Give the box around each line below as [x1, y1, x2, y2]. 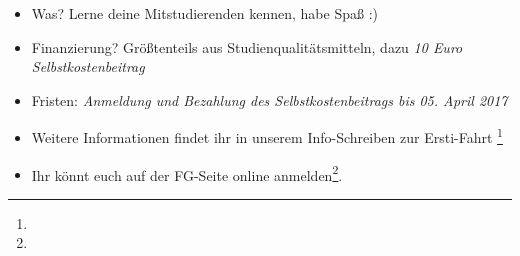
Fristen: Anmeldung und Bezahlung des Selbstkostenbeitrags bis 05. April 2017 [31, 89, 508, 110]
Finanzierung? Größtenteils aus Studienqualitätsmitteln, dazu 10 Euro [31, 36, 463, 57]
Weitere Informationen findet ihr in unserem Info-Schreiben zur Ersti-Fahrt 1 [31, 124, 503, 148]
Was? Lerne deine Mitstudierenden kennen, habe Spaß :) [31, 3, 378, 23]
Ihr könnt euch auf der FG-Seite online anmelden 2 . [31, 161, 343, 185]
